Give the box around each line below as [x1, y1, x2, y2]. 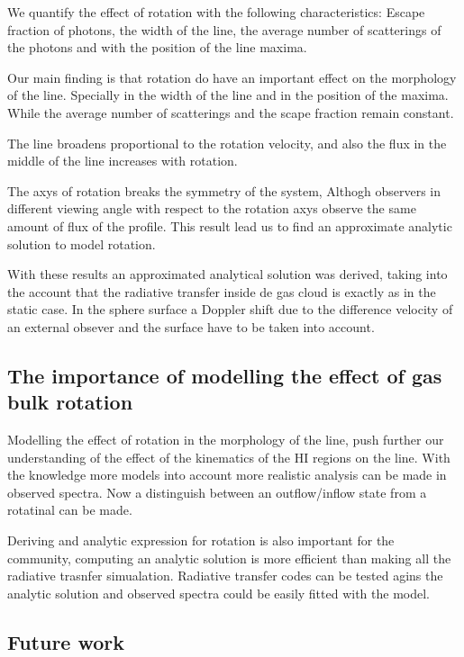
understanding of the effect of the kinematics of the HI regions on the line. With [7, 447, 450, 466]
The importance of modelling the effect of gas [7, 361, 442, 389]
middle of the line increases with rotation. [7, 151, 238, 170]
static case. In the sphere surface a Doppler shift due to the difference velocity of [7, 300, 453, 319]
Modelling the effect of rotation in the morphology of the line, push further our [7, 430, 444, 449]
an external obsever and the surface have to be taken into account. [7, 317, 375, 336]
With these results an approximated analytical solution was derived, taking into [7, 265, 448, 283]
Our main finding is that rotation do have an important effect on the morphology [7, 67, 457, 86]
